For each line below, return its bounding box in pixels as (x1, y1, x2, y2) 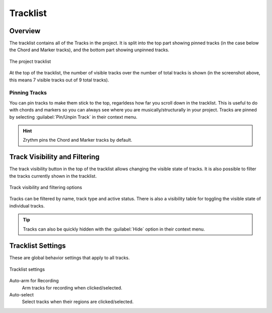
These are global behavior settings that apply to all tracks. (9, 255, 130, 261)
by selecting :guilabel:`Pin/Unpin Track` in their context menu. (9, 114, 138, 120)
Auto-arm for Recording (9, 278, 59, 284)
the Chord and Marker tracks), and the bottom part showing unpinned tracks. (9, 47, 170, 53)
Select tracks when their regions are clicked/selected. (22, 299, 134, 305)
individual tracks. (9, 202, 45, 208)
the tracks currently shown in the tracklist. (9, 173, 97, 179)
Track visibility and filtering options (9, 184, 83, 190)
